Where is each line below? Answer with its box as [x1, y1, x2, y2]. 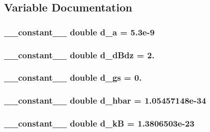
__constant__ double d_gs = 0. [4, 71, 142, 84]
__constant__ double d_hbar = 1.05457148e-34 [4, 94, 207, 107]
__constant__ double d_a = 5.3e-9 [4, 25, 155, 38]
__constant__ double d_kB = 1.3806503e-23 [4, 117, 195, 130]
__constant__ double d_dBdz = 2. [4, 48, 155, 61]
